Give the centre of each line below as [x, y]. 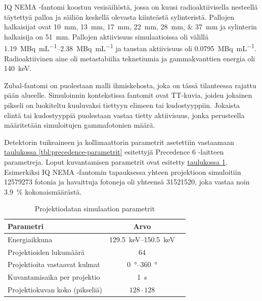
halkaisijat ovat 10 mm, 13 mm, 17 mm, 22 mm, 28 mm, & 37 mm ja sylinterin [130, 27]
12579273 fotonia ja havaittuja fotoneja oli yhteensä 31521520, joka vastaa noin [127, 182]
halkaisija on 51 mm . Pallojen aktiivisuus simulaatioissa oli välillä [106, 36]
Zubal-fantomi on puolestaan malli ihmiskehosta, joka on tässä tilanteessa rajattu [130, 85]
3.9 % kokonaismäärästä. [43, 191]
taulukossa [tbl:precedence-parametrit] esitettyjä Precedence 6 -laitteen [114, 152]
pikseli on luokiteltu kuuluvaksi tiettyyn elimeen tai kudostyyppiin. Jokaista [122, 105]
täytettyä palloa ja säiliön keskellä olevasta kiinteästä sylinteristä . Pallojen [119, 16]
